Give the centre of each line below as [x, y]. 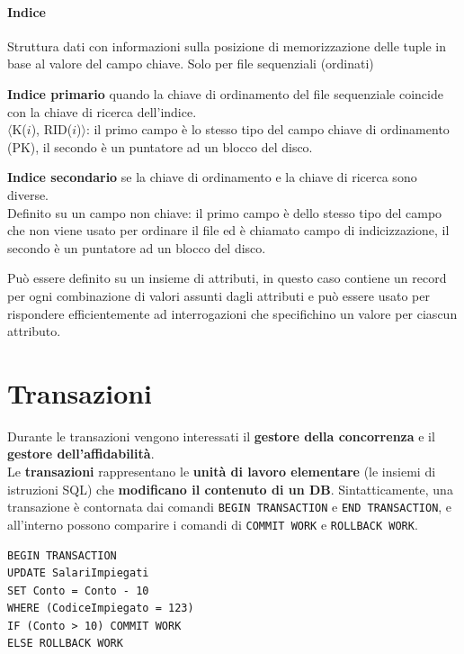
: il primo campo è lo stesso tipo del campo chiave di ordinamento [268, 129]
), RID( [52, 129]
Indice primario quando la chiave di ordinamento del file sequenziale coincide [225, 93]
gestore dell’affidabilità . [81, 454]
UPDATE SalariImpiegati [78, 573]
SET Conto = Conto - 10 [78, 590]
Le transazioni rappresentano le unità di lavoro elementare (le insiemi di [222, 472]
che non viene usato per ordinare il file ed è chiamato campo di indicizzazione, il [228, 230]
